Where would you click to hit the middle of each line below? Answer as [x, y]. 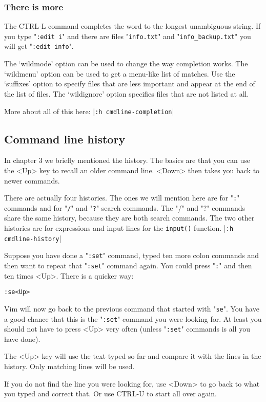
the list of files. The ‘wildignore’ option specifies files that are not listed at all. [127, 93]
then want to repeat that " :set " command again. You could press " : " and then [128, 266]
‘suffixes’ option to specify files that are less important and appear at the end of [130, 84]
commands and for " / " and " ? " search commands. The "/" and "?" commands [125, 207]
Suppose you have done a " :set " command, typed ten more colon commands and [132, 255]
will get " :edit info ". [39, 46]
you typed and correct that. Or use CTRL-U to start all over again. [110, 394]
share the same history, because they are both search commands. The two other [129, 218]
